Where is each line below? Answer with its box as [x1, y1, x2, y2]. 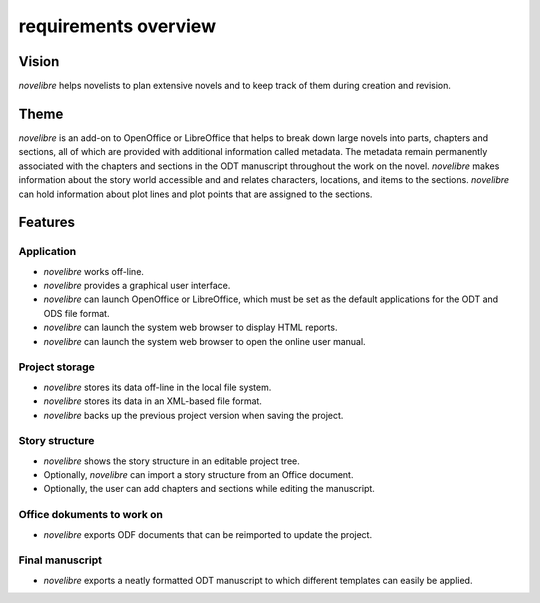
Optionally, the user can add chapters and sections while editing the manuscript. [43, 483, 375, 495]
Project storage [18, 360, 95, 374]
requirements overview [18, 15, 217, 37]
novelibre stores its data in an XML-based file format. [43, 395, 262, 407]
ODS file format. [43, 307, 110, 319]
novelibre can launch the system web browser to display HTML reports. [43, 321, 338, 334]
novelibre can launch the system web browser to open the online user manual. [43, 335, 366, 347]
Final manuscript [18, 553, 103, 567]
